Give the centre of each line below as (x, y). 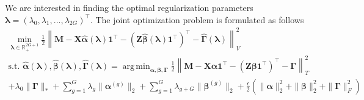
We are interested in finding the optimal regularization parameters (129, 7)
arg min (136, 66)
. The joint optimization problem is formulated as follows (197, 19)
